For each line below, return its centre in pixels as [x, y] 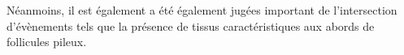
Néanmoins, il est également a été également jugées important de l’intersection [202, 10]
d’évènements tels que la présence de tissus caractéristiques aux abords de [191, 25]
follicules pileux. [47, 42]
